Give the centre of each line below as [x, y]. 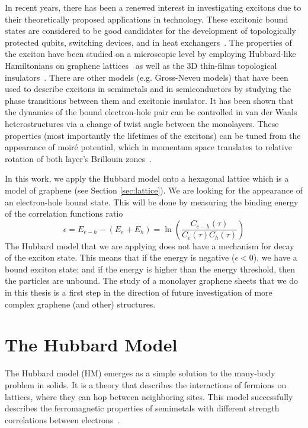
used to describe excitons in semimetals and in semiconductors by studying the [148, 89]
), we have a [275, 257]
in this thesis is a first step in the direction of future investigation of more [139, 292]
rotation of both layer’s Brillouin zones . [78, 158]
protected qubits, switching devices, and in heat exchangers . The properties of [148, 42]
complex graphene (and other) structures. [80, 304]
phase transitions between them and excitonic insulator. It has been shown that [149, 100]
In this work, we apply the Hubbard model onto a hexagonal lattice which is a [147, 178]
